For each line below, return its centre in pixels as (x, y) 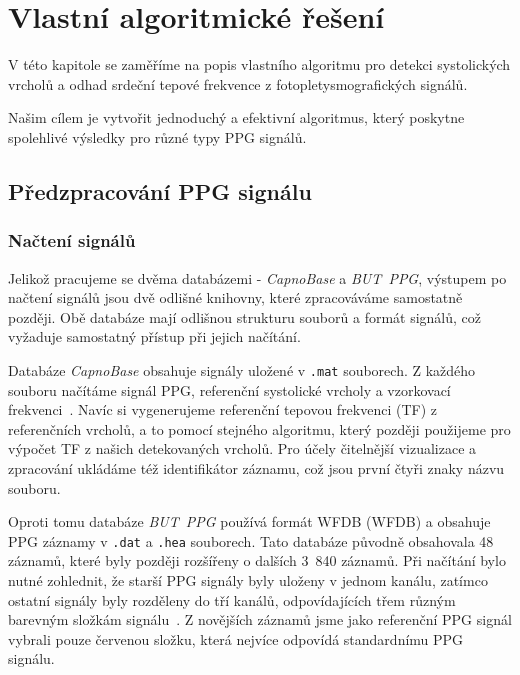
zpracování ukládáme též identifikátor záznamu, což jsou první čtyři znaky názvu (256, 467)
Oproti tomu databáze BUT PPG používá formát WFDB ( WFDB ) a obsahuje (249, 521)
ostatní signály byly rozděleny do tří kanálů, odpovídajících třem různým (232, 599)
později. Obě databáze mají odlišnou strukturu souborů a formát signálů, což (245, 316)
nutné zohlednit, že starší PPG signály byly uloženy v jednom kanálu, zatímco (248, 579)
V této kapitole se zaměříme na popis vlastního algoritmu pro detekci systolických (259, 64)
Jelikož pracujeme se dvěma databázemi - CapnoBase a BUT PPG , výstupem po (257, 277)
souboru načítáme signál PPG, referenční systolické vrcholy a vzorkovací (229, 389)
